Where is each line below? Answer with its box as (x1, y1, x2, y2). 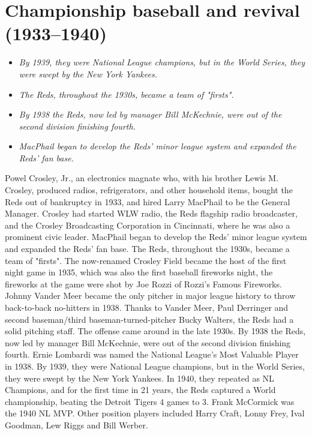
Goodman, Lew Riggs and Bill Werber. (5, 418, 148, 431)
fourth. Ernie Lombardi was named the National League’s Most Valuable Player (5, 348, 299, 361)
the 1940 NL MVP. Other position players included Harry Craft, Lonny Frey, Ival (5, 407, 305, 419)
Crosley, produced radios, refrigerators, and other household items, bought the (5, 184, 293, 196)
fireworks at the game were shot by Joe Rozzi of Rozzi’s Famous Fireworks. (5, 277, 282, 290)
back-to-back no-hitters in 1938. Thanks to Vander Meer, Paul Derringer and (5, 301, 289, 313)
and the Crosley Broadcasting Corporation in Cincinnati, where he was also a (5, 218, 290, 231)
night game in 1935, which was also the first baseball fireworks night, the (5, 266, 273, 278)
